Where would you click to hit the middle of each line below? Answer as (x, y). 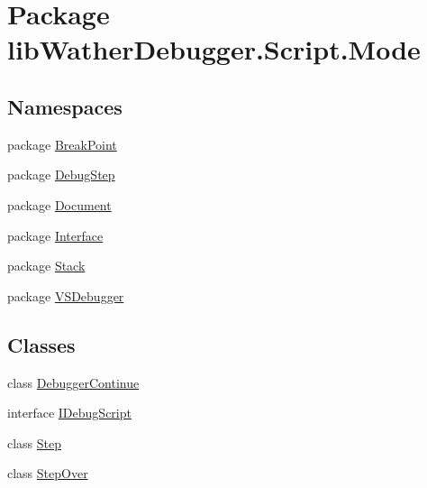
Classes (41, 344)
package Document (59, 204)
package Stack (46, 266)
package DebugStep (61, 175)
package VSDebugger (66, 295)
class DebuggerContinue (73, 382)
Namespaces (65, 106)
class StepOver (48, 473)
